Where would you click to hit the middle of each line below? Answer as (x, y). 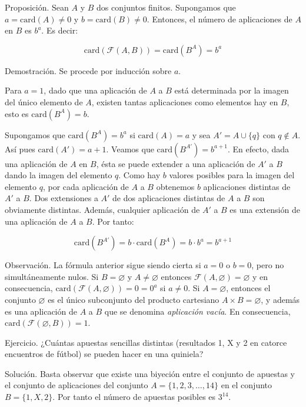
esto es (17, 113)
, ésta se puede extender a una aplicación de (176, 163)
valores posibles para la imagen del (232, 175)
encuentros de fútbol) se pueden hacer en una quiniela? (104, 354)
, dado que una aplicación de (95, 90)
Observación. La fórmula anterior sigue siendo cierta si (103, 265)
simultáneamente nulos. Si (52, 276)
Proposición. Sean (37, 7)
